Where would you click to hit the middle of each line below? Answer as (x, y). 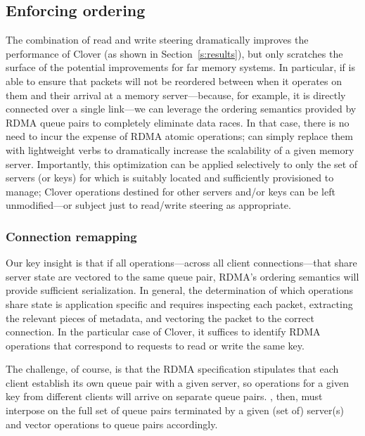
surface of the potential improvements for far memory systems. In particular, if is (180, 67)
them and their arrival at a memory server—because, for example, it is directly (176, 95)
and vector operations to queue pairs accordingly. (112, 424)
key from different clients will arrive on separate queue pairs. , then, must (164, 396)
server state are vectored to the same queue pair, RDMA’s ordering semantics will (182, 276)
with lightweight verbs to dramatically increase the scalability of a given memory (180, 149)
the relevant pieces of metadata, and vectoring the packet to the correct (160, 318)
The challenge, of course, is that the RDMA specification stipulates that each (172, 369)
